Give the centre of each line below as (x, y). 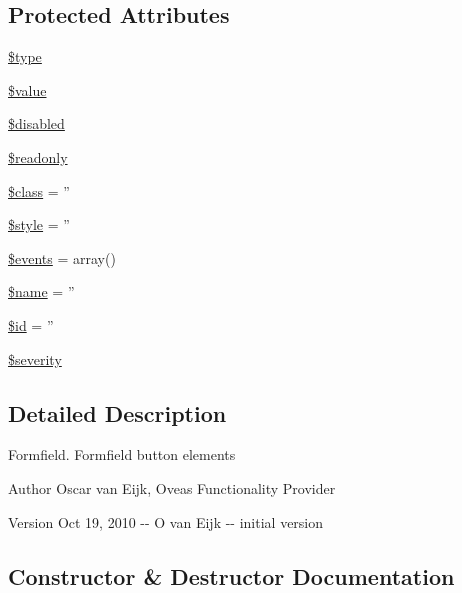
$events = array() (62, 257)
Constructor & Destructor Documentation (231, 575)
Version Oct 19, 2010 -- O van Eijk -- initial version (166, 521)
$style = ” (39, 224)
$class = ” (39, 190)
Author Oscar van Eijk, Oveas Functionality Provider (172, 487)
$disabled (36, 123)
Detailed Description (117, 412)
